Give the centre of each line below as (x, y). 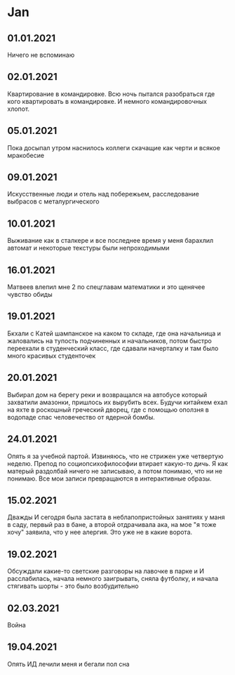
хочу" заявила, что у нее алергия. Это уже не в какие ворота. (100, 532)
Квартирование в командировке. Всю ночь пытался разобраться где (111, 94)
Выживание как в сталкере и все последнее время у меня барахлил (110, 241)
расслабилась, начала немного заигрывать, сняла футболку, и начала (113, 579)
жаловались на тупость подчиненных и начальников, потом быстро (109, 340)
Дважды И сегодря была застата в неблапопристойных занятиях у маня (116, 517)
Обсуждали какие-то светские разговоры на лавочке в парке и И (106, 571)
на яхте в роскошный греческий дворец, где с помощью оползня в (108, 409)
